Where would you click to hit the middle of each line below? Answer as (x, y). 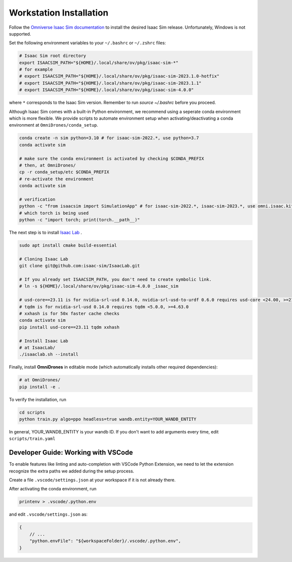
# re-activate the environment (57, 179)
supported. (20, 34)
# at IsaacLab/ (37, 347)
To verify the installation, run (38, 399)
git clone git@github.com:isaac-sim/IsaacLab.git (80, 266)
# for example (36, 70)
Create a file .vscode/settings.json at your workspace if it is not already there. (92, 480)
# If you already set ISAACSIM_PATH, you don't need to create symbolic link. (115, 280)
